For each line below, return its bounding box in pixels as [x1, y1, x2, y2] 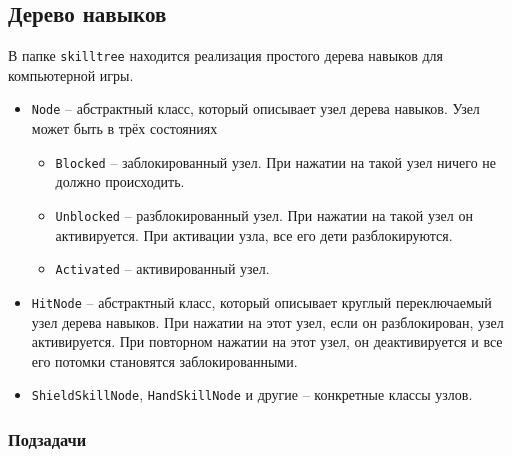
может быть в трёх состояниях [31, 118, 218, 139]
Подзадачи [8, 426, 87, 451]
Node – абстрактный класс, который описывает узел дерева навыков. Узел [31, 98, 480, 119]
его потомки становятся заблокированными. [31, 350, 298, 371]
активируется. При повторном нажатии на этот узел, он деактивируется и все [31, 331, 503, 352]
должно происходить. [55, 171, 185, 192]
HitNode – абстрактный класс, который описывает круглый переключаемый [31, 291, 492, 312]
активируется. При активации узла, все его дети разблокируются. [55, 224, 453, 245]
